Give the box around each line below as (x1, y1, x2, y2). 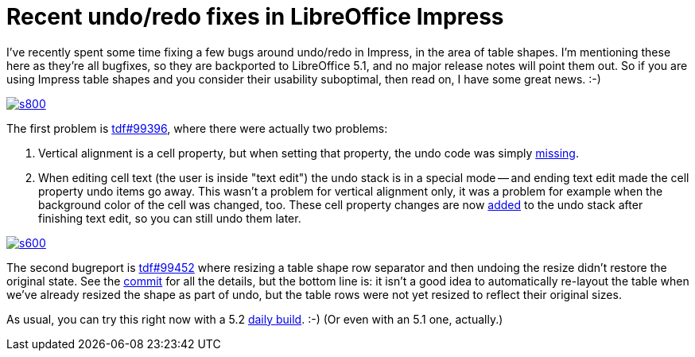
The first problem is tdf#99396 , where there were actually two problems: (6, 121, 388, 135)
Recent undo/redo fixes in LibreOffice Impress (6, 3, 504, 30)
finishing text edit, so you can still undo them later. (38, 211, 301, 225)
